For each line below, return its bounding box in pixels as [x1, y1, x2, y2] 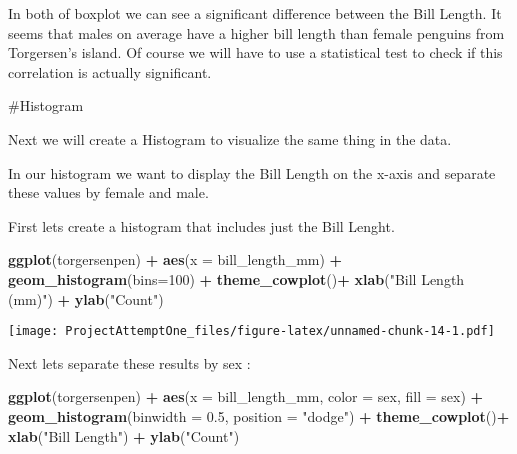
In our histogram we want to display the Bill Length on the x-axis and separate [8, 162, 496, 183]
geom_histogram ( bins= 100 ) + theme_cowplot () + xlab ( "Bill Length [8, 268, 465, 289]
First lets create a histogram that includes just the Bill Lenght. [8, 215, 395, 236]
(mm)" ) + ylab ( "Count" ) [8, 288, 164, 309]
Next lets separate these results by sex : [8, 352, 251, 373]
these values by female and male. [8, 182, 209, 203]
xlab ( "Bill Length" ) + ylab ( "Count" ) [8, 425, 240, 446]
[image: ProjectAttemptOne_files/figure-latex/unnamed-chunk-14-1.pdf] [8, 324, 495, 339]
